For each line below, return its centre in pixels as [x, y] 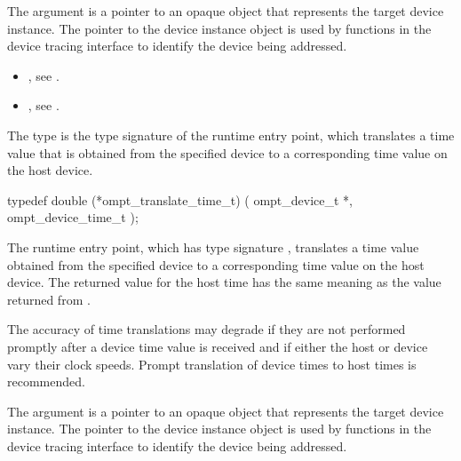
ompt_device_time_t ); [73, 217]
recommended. [46, 382]
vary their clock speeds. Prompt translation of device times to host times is [212, 364]
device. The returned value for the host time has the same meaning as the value [224, 282]
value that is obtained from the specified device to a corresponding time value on [227, 152]
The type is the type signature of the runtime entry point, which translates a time [231, 135]
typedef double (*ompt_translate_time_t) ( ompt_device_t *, [180, 199]
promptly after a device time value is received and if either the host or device [218, 346]
